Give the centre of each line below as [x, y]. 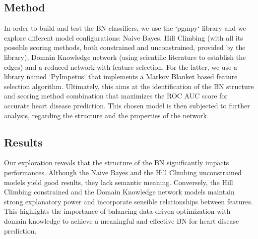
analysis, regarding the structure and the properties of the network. [106, 115]
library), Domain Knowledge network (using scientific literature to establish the [125, 57]
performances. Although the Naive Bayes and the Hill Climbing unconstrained [123, 172]
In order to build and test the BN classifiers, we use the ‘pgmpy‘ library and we [125, 28]
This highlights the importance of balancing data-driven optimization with [117, 211]
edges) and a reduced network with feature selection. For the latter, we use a [121, 67]
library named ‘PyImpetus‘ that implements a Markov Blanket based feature [121, 76]
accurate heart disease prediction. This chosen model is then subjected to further [127, 105]
